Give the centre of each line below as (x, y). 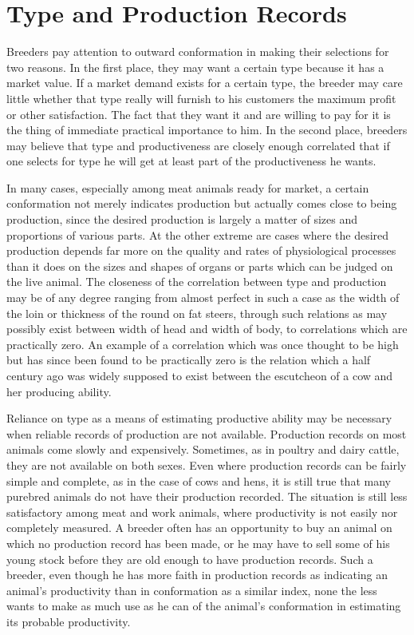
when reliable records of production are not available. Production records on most (207, 433)
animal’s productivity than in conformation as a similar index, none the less (192, 590)
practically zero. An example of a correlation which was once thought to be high (203, 344)
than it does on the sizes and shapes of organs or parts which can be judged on (200, 266)
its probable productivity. (69, 621)
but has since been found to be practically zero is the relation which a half (189, 360)
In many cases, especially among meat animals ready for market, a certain (188, 187)
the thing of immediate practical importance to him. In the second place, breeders (207, 130)
